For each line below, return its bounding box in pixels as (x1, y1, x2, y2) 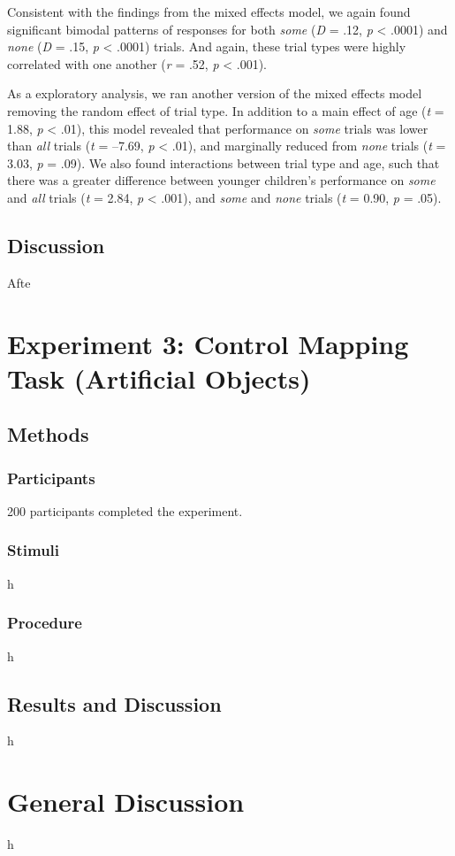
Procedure (7, 612, 82, 634)
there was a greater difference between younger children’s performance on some (7, 171, 436, 189)
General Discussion (7, 783, 245, 820)
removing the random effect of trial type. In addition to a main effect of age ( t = (7, 101, 444, 120)
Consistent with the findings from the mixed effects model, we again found (7, 3, 411, 20)
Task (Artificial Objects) (7, 359, 311, 396)
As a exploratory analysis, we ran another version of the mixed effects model (7, 84, 422, 103)
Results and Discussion (7, 690, 222, 717)
